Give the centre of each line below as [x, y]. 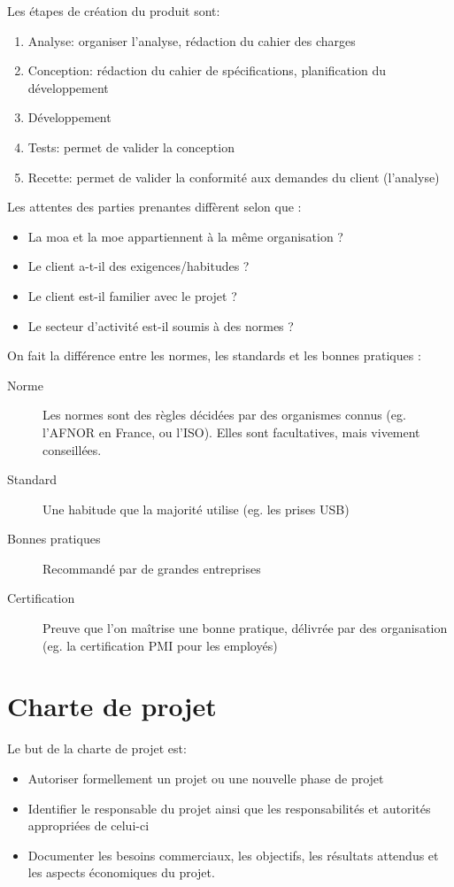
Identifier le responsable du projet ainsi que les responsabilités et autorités [229, 808]
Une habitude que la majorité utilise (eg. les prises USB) [196, 509]
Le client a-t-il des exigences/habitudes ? [139, 266]
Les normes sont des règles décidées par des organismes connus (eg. [224, 415]
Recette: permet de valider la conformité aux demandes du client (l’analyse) [234, 177]
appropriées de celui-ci [88, 825]
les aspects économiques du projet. [121, 872]
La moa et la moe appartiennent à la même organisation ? [185, 236]
